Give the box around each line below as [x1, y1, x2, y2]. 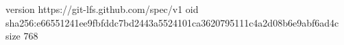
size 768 [5, 29, 38, 43]
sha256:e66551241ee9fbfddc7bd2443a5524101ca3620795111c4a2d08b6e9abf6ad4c [5, 15, 339, 29]
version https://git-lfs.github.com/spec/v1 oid [5, 2, 199, 16]
